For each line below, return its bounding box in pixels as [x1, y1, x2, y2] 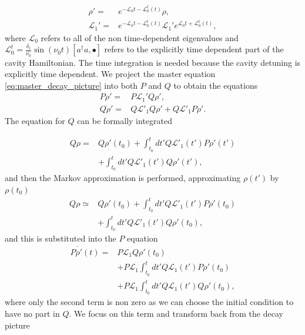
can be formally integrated [77, 115, 172, 127]
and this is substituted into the [5, 232, 116, 244]
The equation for [5, 115, 65, 127]
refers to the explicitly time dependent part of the [104, 43, 284, 55]
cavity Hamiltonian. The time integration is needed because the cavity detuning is [5, 56, 301, 68]
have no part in [5, 307, 60, 319]
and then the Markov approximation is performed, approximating [5, 172, 241, 184]
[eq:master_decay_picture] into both [5, 79, 138, 91]
